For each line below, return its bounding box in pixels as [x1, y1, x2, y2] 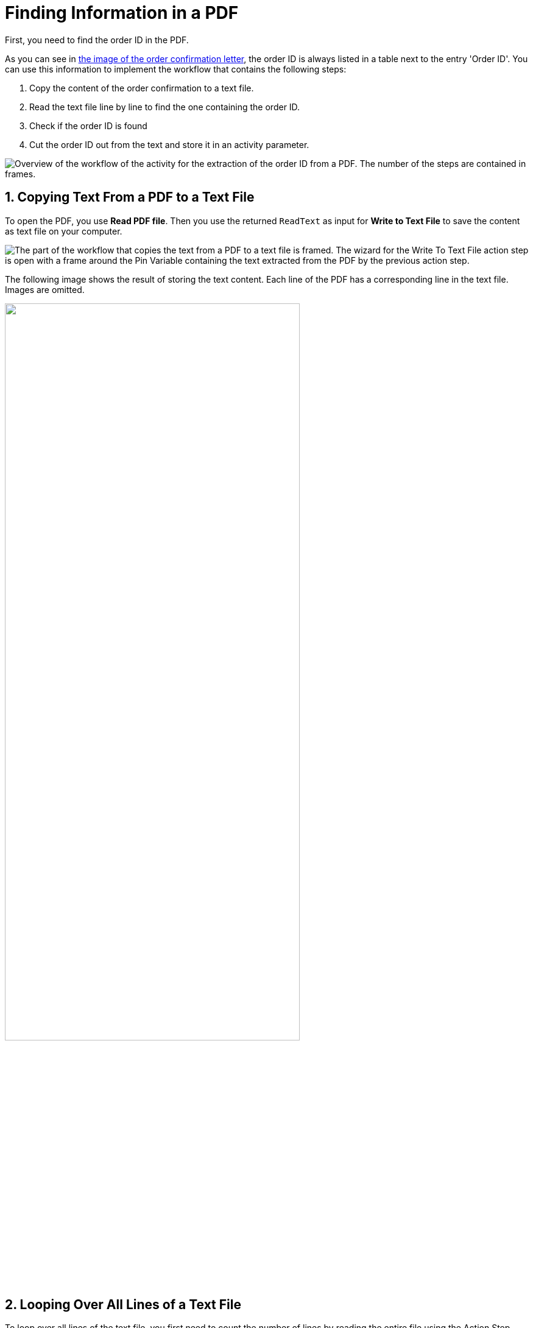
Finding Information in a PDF [5, 2, 239, 23]
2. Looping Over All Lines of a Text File [5, 1297, 241, 1313]
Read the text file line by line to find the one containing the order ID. [29, 101, 300, 112]
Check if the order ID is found [29, 120, 147, 131]
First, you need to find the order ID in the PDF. [5, 34, 189, 45]
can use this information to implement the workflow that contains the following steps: [5, 63, 347, 74]
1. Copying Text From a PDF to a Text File [5, 189, 255, 205]
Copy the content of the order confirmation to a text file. [29, 82, 254, 93]
